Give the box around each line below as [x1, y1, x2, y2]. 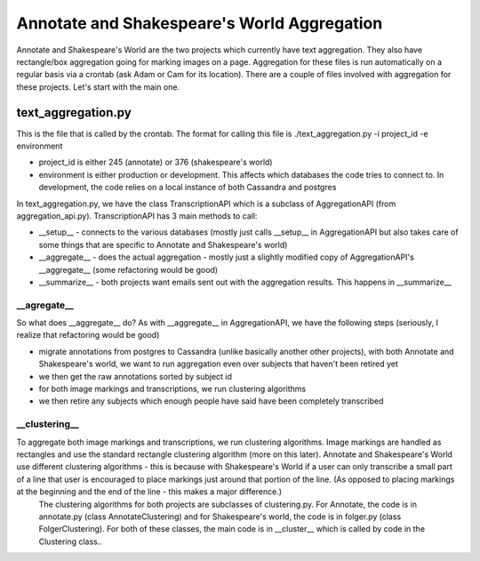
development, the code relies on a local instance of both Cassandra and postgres [38, 182, 337, 193]
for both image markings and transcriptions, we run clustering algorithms [38, 383, 307, 395]
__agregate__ [16, 299, 75, 311]
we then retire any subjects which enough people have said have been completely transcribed [38, 396, 384, 406]
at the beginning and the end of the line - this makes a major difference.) [16, 486, 283, 497]
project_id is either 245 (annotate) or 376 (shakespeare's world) [38, 156, 273, 168]
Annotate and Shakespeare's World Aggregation [16, 13, 383, 33]
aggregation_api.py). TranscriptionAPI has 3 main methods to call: [16, 210, 258, 221]
